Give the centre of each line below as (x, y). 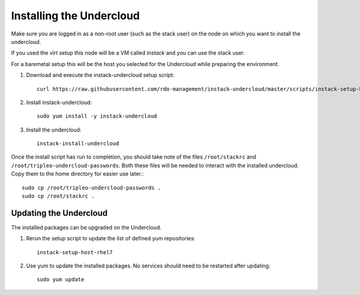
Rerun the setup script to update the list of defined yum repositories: (111, 239)
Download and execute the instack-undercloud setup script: (100, 75)
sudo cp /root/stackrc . (58, 196)
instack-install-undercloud (78, 144)
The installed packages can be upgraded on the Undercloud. (86, 227)
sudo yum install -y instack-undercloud (97, 116)
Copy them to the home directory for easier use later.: (77, 174)
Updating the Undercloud (59, 213)
